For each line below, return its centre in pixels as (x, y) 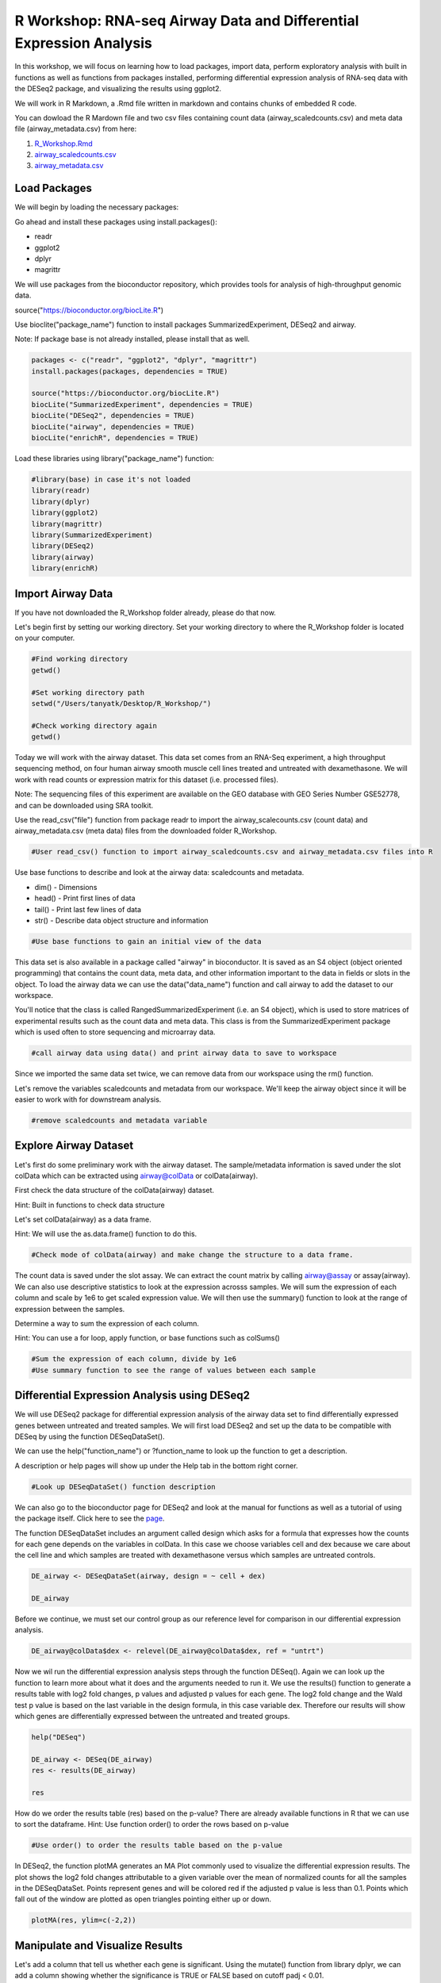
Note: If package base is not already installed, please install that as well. (132, 339)
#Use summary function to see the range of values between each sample (174, 1370)
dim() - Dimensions (66, 887)
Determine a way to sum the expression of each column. (107, 1323)
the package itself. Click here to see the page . (90, 1518)
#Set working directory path (88, 692)
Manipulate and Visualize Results (99, 1945)
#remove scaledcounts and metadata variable (119, 1120)
